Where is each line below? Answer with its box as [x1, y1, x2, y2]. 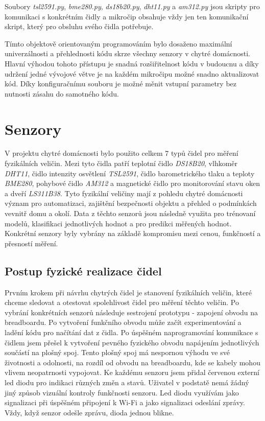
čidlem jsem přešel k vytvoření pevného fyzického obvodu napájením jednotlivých [5, 337, 259, 347]
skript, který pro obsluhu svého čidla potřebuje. [5, 21, 154, 32]
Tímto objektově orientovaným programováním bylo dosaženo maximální [5, 38, 232, 49]
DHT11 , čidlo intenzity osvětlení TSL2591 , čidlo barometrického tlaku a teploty [5, 168, 255, 178]
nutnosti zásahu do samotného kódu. [5, 88, 119, 99]
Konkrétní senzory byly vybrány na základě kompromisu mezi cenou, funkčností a [5, 228, 261, 239]
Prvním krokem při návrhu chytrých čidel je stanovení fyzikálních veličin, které [5, 287, 252, 297]
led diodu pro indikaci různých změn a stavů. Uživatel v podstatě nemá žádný [5, 377, 249, 387]
